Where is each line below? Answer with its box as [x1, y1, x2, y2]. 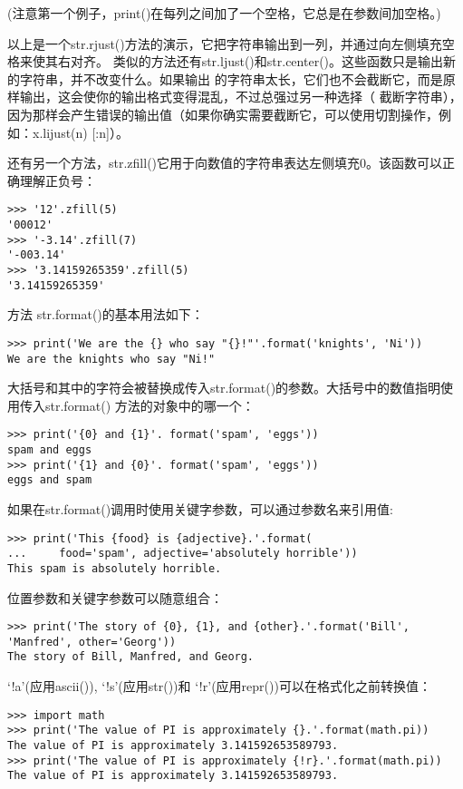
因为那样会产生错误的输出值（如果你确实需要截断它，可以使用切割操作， [7, 104, 439, 123]
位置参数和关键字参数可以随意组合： [7, 588, 223, 607]
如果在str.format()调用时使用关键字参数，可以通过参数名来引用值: [7, 500, 394, 518]
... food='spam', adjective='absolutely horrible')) [7, 547, 358, 560]
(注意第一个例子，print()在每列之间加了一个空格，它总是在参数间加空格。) [7, 4, 441, 22]
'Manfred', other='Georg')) [7, 635, 177, 648]
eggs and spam [7, 473, 92, 487]
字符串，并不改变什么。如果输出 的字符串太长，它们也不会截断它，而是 [19, 69, 443, 88]
